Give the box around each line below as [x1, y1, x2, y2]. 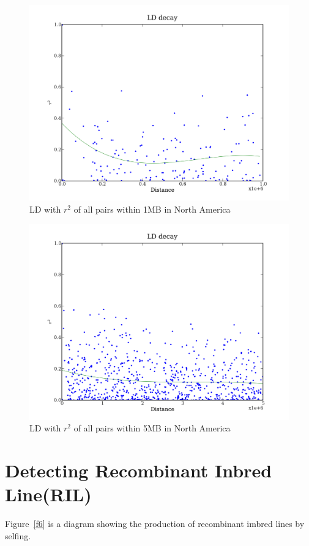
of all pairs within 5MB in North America [73, 422, 231, 434]
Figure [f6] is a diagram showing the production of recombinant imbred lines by [5, 517, 305, 530]
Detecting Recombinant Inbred [5, 458, 272, 483]
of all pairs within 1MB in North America [73, 202, 231, 215]
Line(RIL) [5, 482, 92, 507]
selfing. [5, 529, 31, 542]
